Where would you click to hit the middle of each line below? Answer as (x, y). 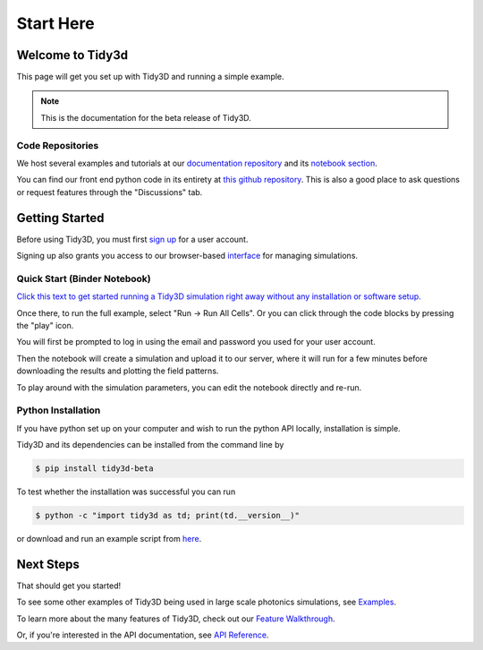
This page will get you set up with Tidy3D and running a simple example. (151, 77)
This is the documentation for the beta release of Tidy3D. (146, 117)
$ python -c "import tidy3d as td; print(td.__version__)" (167, 516)
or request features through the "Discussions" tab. (110, 192)
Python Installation (59, 410)
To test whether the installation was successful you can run (126, 492)
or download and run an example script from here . (109, 539)
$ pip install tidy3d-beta (94, 469)
